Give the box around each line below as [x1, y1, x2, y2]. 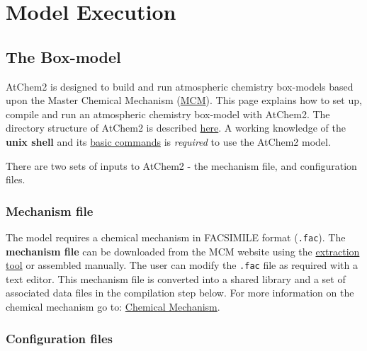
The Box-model [6, 45, 121, 67]
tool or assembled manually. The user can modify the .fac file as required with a [6, 258, 358, 272]
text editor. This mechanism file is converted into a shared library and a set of [6, 271, 346, 286]
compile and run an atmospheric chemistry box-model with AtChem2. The [6, 106, 330, 121]
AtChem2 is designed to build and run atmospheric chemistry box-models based [6, 79, 354, 93]
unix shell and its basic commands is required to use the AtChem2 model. [6, 134, 331, 149]
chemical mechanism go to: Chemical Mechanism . [6, 299, 220, 314]
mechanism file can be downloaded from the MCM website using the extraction [6, 243, 360, 258]
